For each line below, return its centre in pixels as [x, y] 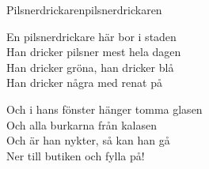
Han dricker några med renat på [84, 83]
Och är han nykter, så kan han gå [88, 140]
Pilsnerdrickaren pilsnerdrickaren [84, 9]
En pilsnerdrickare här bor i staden [91, 36]
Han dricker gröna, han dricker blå [90, 67]
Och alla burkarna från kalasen [82, 124]
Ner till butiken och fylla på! [76, 155]
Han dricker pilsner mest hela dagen [94, 52]
